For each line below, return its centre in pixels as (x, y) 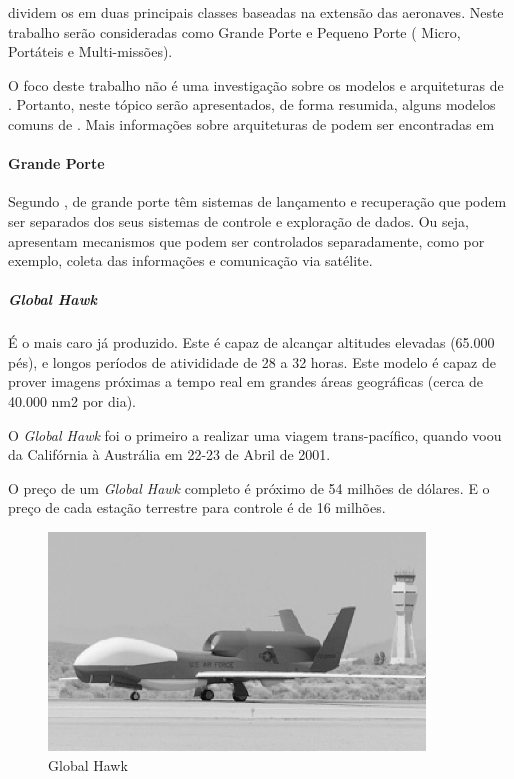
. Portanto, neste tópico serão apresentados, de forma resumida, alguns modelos (252, 104)
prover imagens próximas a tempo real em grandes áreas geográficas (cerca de (246, 381)
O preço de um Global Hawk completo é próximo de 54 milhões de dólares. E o (249, 487)
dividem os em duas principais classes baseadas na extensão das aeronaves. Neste (256, 12)
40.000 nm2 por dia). (72, 401)
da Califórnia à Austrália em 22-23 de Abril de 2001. (169, 454)
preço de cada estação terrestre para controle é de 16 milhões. (197, 507)
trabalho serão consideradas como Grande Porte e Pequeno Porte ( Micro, (234, 31)
